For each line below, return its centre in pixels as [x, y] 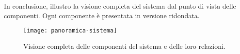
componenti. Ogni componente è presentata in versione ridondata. [102, 15]
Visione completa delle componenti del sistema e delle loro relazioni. [124, 46]
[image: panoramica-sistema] [70, 31]
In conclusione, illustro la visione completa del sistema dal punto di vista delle [120, 6]
